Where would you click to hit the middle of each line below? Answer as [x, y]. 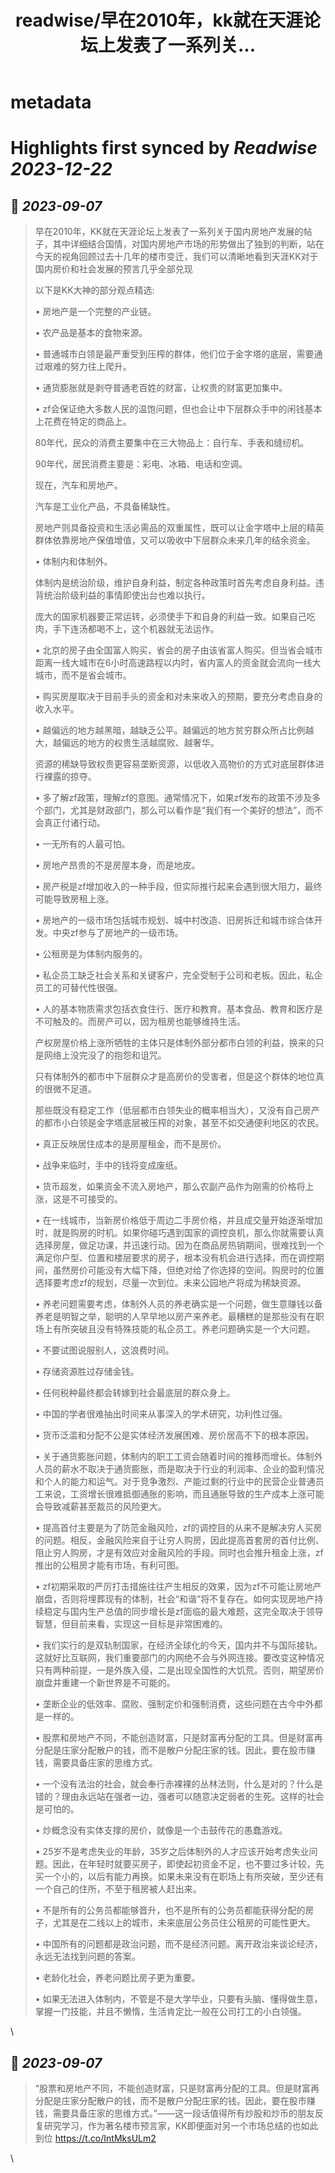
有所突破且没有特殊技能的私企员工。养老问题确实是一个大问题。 [184, 1329]
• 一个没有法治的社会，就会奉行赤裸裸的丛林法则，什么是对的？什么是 [178, 1784]
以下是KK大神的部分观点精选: [94, 290]
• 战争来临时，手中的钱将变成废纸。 [108, 1165]
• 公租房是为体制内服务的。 [91, 954]
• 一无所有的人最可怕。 [82, 844]
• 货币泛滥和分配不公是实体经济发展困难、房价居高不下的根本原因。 [174, 1435]
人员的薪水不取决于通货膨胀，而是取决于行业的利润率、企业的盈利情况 [179, 1469]
